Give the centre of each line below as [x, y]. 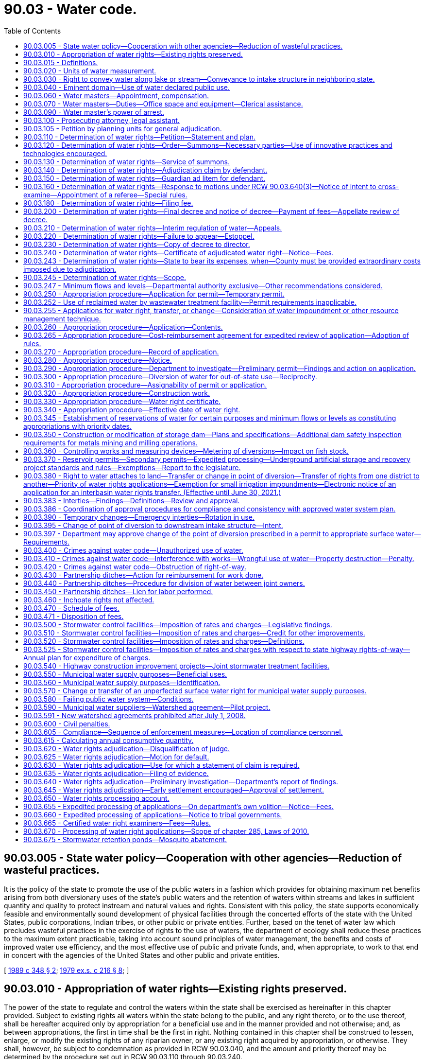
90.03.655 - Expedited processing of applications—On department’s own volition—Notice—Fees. [178, 806]
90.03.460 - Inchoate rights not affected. [89, 600]
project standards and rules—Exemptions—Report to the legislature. [132, 467]
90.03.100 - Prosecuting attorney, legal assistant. [102, 120]
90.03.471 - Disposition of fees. [74, 616]
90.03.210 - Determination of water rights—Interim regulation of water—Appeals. [153, 228]
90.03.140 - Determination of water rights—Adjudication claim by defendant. [145, 170]
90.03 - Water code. [70, 9]
